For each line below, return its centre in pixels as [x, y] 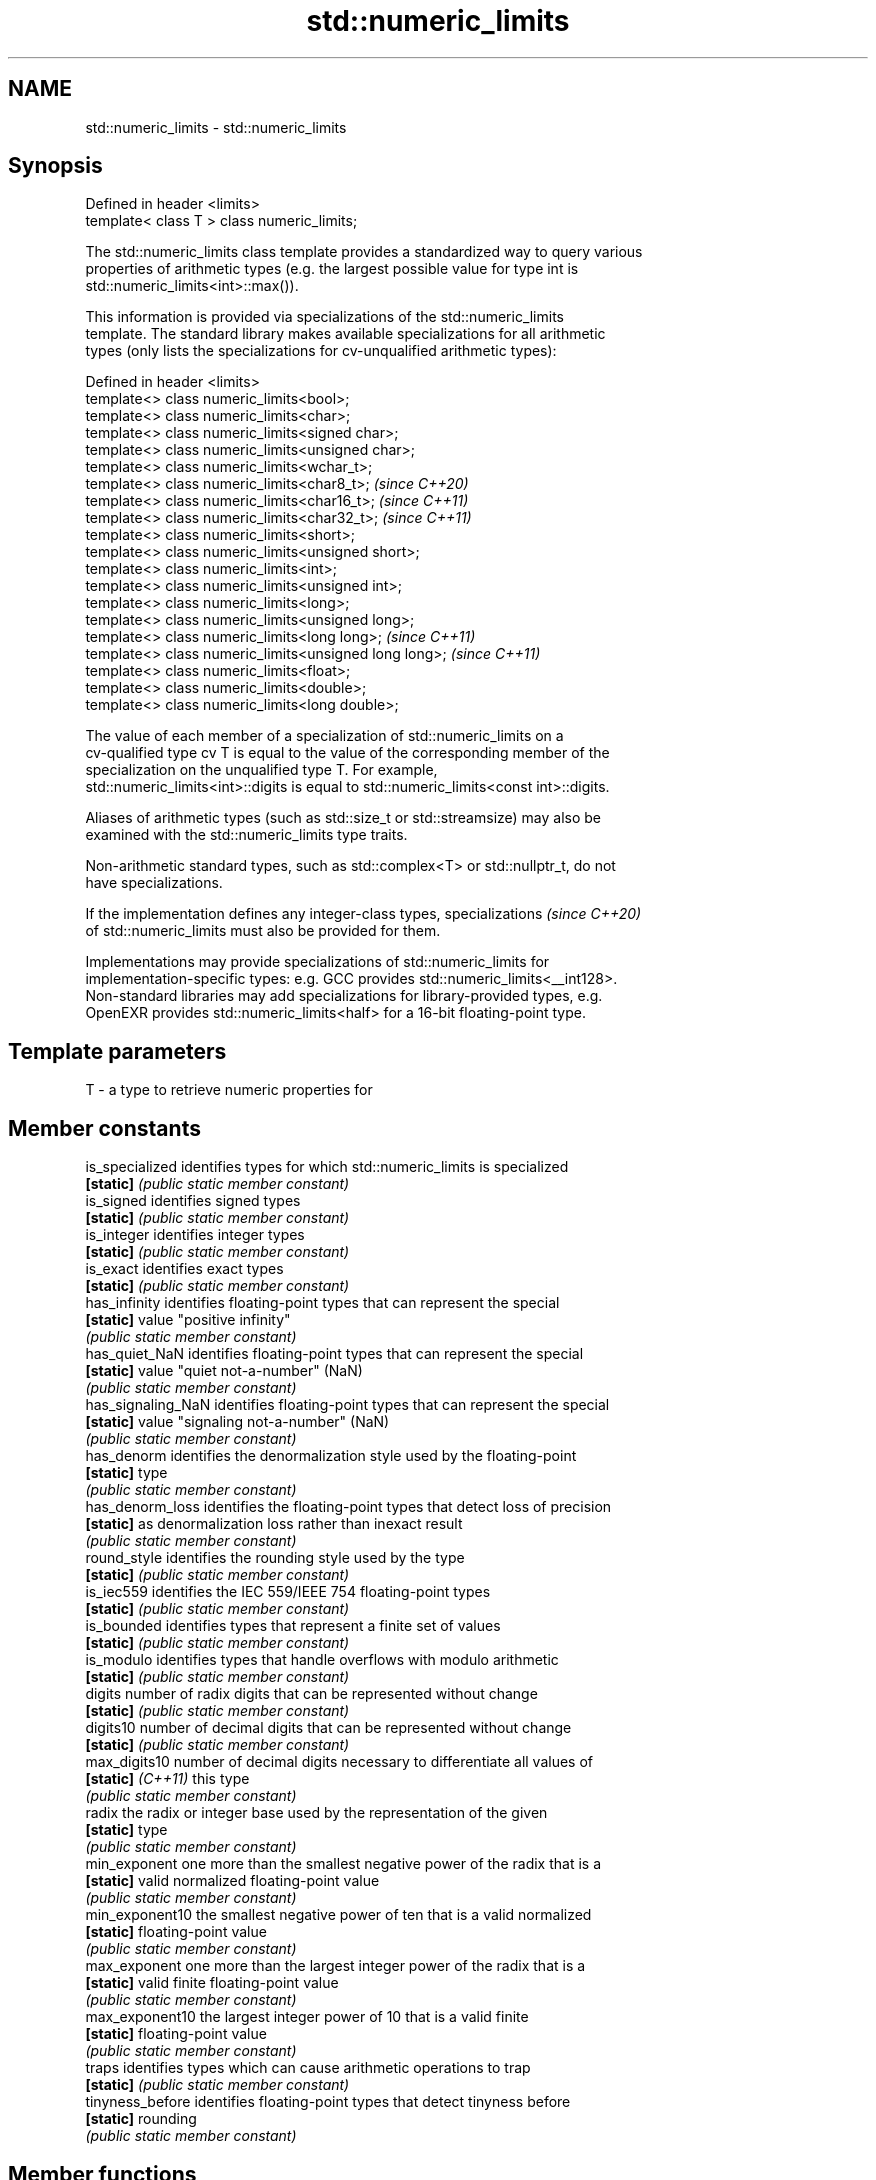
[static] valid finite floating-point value [212, 1983]
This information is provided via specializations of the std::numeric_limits [325, 317]
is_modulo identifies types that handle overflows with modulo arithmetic [322, 1660]
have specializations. [154, 883]
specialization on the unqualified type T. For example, [261, 770]
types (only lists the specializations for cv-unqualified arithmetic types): [321, 351]
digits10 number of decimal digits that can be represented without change [328, 1728]
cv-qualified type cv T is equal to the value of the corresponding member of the [347, 753]
